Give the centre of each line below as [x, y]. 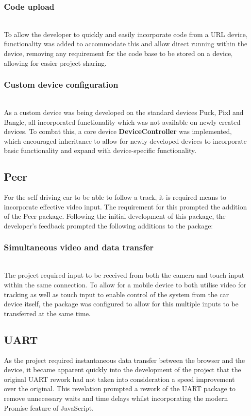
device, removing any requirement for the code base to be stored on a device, [118, 53]
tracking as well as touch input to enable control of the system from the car [117, 294]
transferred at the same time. [47, 313]
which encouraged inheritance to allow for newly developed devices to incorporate [125, 141]
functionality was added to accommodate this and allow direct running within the [126, 44]
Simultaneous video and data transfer [79, 247]
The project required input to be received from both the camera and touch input [124, 275]
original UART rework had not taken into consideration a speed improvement [119, 379]
